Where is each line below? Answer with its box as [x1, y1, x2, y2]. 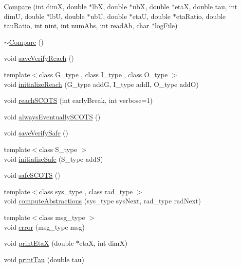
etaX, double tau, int [174, 1, 238, 11]
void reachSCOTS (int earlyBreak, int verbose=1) [4, 95, 153, 105]
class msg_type [39, 212, 85, 222]
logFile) [154, 20, 178, 31]
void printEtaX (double [4, 238, 74, 248]
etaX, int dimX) [79, 238, 128, 248]
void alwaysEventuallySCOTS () [4, 111, 101, 121]
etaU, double [132, 11, 171, 21]
